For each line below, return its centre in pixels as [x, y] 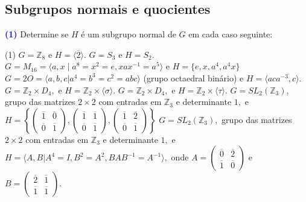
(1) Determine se [37, 34]
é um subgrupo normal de [129, 34]
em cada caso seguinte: [231, 34]
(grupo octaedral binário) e [193, 77]
